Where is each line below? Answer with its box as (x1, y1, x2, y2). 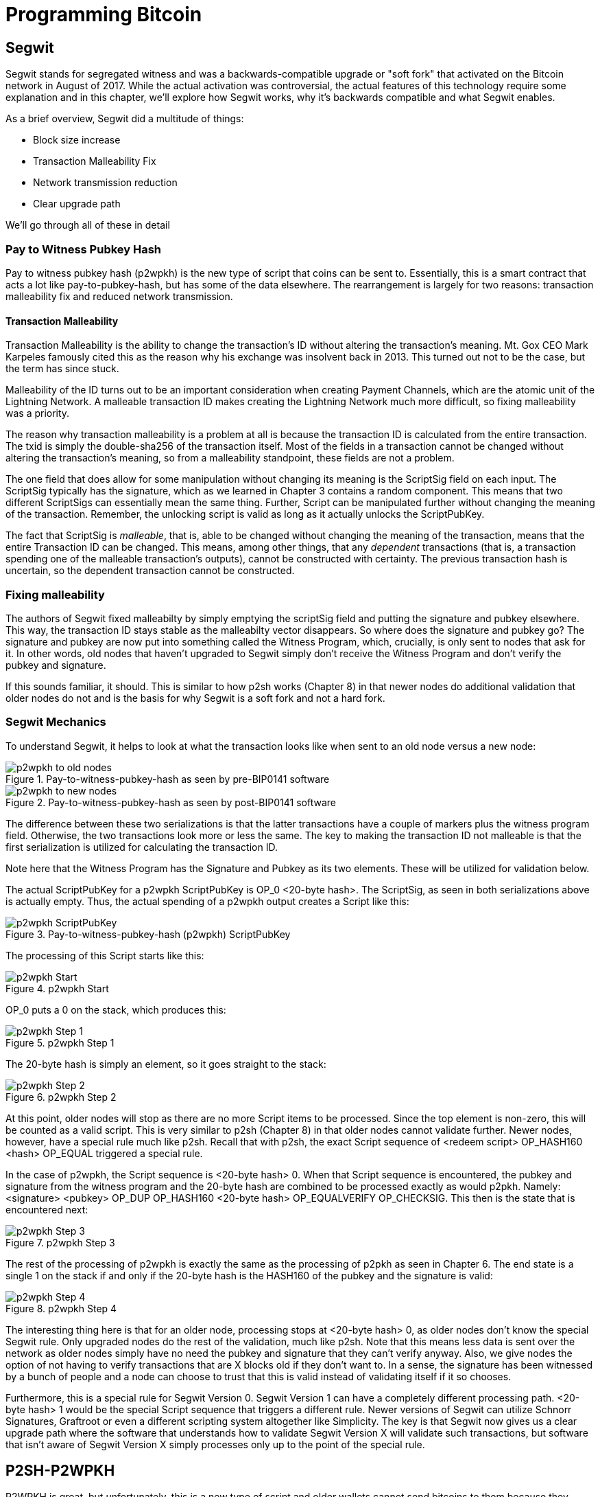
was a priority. (5, 407, 70, 420)
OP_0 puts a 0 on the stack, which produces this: (5, 1003, 226, 1016)
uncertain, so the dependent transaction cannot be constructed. (5, 564, 295, 577)
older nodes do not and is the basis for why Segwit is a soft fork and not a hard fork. (5, 692, 385, 704)
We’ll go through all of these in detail (5, 219, 170, 231)
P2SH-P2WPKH (5, 1462, 115, 1480)
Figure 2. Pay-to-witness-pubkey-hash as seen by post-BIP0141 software (5, 796, 336, 808)
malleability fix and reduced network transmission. (5, 290, 233, 302)
